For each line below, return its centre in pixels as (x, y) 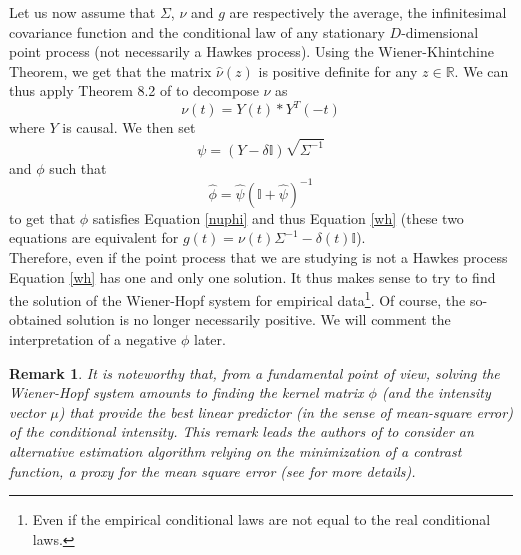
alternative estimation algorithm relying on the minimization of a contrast (235, 451)
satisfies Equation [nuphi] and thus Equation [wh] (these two (278, 217)
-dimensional (440, 31)
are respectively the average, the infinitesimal (368, 12)
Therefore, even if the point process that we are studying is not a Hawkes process (258, 257)
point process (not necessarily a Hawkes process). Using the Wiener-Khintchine (251, 51)
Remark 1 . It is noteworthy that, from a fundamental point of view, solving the (254, 372)
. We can (481, 70)
